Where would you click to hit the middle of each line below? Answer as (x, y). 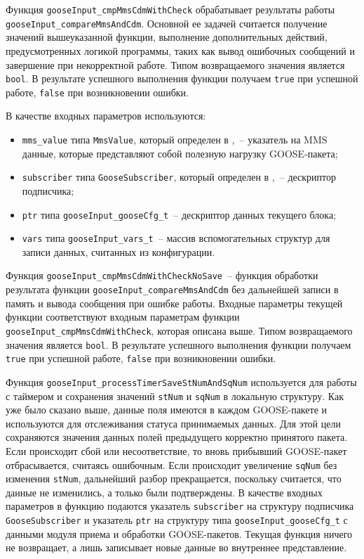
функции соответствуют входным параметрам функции (123, 317)
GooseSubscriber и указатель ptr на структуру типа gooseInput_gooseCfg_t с (177, 520)
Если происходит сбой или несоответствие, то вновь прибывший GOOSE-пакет (176, 450)
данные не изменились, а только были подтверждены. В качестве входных (164, 492)
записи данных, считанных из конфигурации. (119, 251)
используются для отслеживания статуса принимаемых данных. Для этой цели (173, 423)
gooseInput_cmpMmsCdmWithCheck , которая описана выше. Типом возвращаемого (179, 330)
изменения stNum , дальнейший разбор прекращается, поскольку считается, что (174, 478)
